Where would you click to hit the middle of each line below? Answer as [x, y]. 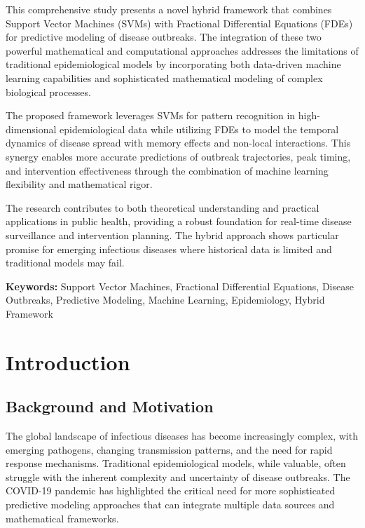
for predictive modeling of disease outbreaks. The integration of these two [164, 37]
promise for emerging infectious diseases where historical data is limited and [169, 249]
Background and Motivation [110, 406]
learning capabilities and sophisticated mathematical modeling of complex [164, 77]
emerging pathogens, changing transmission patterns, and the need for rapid [169, 449]
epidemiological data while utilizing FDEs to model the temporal [199, 129]
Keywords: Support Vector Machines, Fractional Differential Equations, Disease [180, 286]
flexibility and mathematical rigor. [79, 184]
